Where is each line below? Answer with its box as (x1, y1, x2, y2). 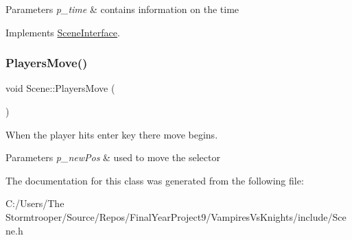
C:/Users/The (5, 196, 64, 211)
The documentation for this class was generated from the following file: (5, 173, 304, 187)
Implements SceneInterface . (5, 25, 120, 39)
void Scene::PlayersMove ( (5, 81, 115, 95)
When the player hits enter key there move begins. (5, 127, 218, 141)
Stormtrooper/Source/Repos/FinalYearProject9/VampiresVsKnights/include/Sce (5, 209, 347, 224)
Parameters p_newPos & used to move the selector (5, 150, 220, 165)
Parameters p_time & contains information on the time (5, 2, 239, 16)
